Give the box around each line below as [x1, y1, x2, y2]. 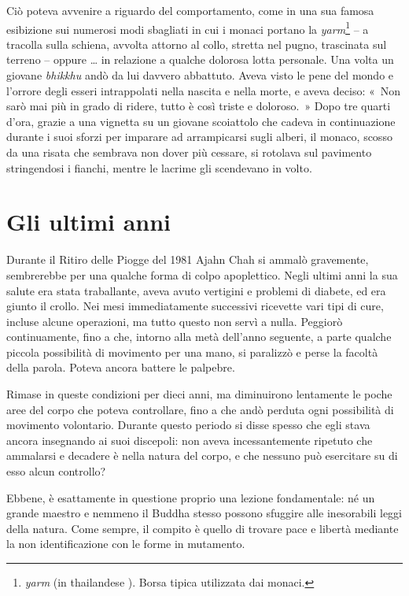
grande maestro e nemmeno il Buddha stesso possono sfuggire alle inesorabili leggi [6, 505, 402, 521]
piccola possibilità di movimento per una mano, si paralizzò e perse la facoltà [6, 343, 378, 360]
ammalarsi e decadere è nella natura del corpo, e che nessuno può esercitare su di [6, 447, 398, 464]
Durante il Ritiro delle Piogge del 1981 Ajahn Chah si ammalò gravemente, [6, 251, 369, 268]
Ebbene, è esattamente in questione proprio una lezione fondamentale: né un [6, 489, 375, 505]
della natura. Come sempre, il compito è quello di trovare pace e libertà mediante [6, 520, 399, 536]
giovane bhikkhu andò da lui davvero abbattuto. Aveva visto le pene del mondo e [6, 67, 394, 83]
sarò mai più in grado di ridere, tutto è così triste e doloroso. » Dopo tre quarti [6, 98, 391, 114]
